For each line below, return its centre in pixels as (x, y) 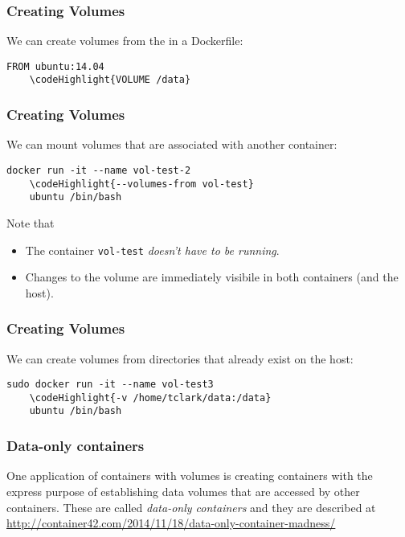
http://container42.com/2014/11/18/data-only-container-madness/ (171, 523)
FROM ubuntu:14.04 (55, 66)
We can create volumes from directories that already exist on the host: (180, 358)
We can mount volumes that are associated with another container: (172, 144)
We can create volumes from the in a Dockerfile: (125, 41)
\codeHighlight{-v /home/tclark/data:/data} (150, 398)
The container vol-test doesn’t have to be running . (152, 250)
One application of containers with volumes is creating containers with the (190, 476)
